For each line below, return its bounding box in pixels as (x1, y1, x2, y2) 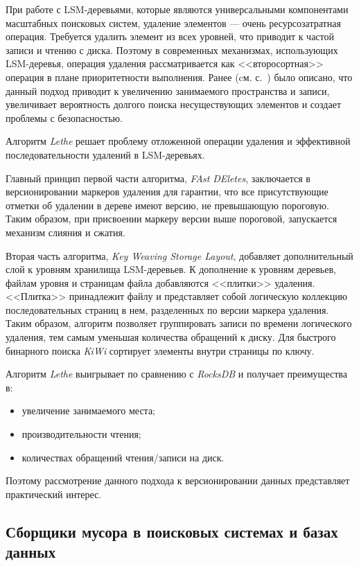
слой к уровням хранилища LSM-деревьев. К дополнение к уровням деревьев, (6, 262, 336, 276)
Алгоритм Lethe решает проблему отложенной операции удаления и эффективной (6, 134, 351, 148)
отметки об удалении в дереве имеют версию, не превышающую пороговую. (6, 197, 329, 212)
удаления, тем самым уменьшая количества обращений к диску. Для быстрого (6, 330, 336, 344)
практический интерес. (6, 486, 102, 501)
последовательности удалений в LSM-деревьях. (6, 147, 205, 161)
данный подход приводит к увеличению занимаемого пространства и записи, (6, 83, 330, 98)
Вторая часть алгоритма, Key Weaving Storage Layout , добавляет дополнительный (6, 248, 353, 263)
